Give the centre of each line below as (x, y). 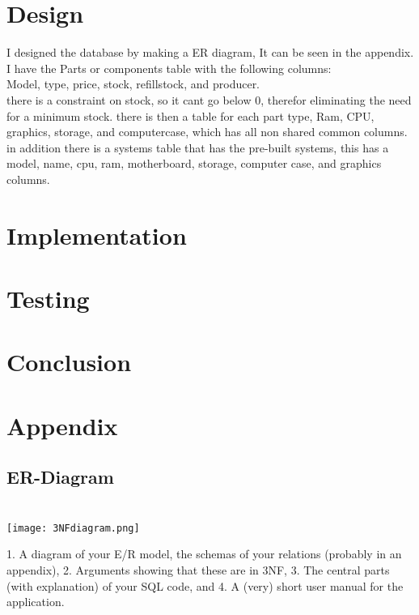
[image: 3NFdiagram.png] (73, 528)
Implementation (97, 235)
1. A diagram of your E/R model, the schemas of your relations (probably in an (204, 554)
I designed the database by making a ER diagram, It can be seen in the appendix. (210, 52)
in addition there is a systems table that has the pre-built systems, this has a (198, 147)
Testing (48, 299)
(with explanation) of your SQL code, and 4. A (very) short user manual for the (205, 585)
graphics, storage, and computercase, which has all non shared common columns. (207, 132)
